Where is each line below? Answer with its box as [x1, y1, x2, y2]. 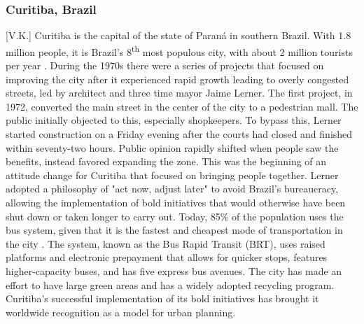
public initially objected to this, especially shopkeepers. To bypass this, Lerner [6, 113, 342, 127]
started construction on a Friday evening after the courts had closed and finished [6, 127, 353, 141]
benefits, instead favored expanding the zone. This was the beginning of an [6, 154, 327, 169]
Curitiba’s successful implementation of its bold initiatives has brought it [6, 291, 319, 306]
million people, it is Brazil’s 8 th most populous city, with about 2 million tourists [6, 42, 353, 59]
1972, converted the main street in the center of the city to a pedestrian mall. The [6, 99, 358, 113]
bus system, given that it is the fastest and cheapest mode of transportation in [6, 223, 343, 237]
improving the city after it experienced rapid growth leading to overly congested [6, 71, 349, 86]
